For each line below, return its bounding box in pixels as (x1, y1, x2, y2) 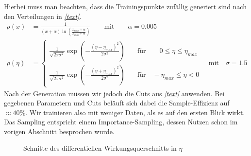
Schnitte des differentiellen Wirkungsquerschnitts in (23, 142, 177, 153)
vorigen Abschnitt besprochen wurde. (4, 126, 115, 136)
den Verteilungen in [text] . (4, 11, 82, 21)
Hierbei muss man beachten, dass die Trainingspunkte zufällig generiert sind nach (4, 1, 247, 11)
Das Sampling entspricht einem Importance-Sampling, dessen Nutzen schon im (4, 117, 238, 127)
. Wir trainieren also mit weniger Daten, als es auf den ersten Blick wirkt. (25, 107, 245, 117)
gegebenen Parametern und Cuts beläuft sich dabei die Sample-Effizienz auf (4, 98, 230, 108)
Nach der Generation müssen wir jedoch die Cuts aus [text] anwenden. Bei (4, 88, 225, 98)
